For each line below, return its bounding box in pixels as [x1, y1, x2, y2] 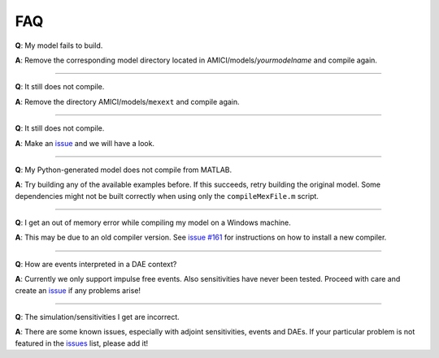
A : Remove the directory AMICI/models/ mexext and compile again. [15, 97, 240, 106]
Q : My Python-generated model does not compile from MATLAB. [15, 165, 232, 175]
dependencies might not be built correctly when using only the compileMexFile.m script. [15, 191, 319, 201]
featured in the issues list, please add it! [15, 338, 149, 348]
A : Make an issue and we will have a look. [15, 138, 154, 148]
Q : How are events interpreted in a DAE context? [15, 259, 177, 269]
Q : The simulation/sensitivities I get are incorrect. [15, 313, 180, 322]
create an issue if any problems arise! [15, 285, 141, 295]
